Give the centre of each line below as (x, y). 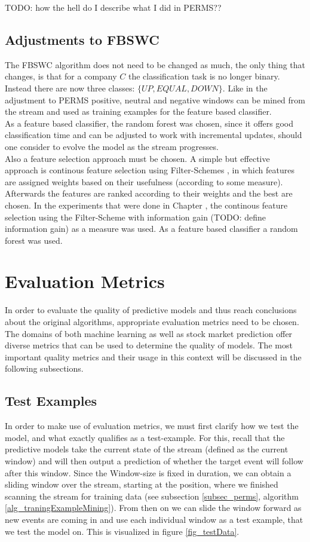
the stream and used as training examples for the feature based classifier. (138, 111)
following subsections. (44, 368)
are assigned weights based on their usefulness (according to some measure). (144, 181)
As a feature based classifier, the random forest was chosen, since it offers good (149, 123)
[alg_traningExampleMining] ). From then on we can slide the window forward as (153, 508)
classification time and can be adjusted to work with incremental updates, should (154, 135)
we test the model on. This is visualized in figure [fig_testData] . (122, 531)
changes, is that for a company (61, 76)
